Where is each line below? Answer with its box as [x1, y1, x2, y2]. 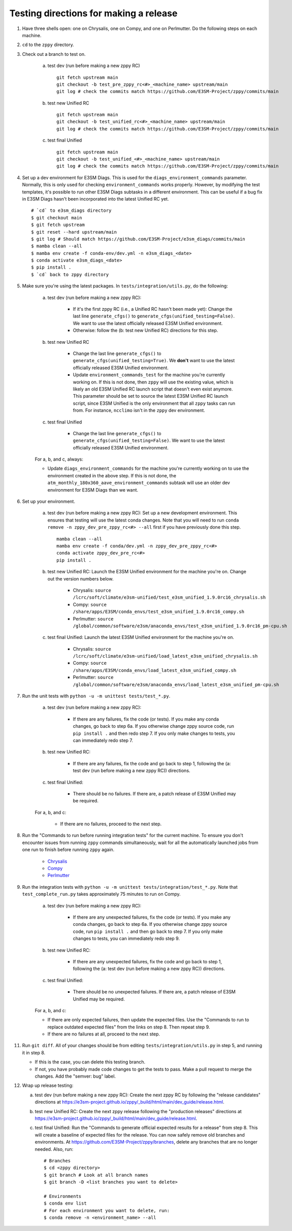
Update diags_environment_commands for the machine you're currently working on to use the [47, 465, 249, 472]
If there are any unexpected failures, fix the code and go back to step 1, [73, 958, 222, 964]
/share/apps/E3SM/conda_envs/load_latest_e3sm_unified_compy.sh [73, 667, 237, 673]
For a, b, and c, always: [35, 456, 83, 462]
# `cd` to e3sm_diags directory [31, 208, 112, 213]
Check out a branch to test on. [22, 51, 86, 57]
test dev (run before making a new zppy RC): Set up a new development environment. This [47, 510, 237, 516]
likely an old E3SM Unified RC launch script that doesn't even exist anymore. [73, 386, 233, 392]
